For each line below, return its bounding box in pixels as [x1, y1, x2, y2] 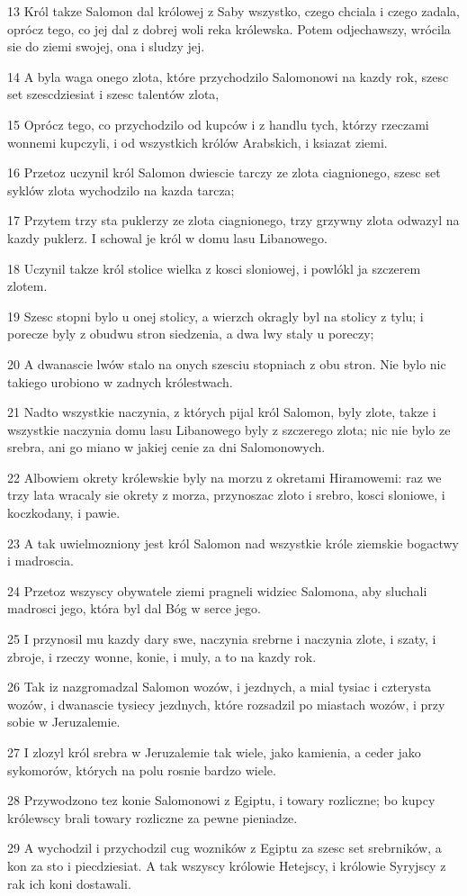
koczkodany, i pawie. [7, 503, 121, 522]
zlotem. [7, 276, 48, 295]
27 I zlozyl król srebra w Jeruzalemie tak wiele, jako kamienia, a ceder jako [7, 743, 421, 761]
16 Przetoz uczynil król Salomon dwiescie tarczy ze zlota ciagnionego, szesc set [7, 163, 441, 182]
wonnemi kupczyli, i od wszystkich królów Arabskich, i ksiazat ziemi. [7, 132, 388, 151]
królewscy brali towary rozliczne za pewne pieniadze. [7, 808, 298, 827]
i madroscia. [7, 551, 75, 570]
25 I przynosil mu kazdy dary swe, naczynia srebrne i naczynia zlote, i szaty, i [7, 629, 436, 648]
